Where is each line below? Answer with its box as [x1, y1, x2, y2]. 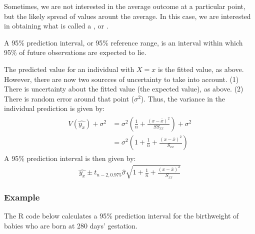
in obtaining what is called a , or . [4, 20, 108, 31]
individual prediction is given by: [4, 103, 105, 113]
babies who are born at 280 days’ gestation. [4, 220, 137, 231]
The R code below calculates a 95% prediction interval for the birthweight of [4, 210, 239, 221]
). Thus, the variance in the [140, 93, 225, 103]
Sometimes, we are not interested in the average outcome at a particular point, [4, 1, 245, 11]
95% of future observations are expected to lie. [4, 47, 146, 57]
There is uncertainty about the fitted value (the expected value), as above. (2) [4, 83, 243, 94]
